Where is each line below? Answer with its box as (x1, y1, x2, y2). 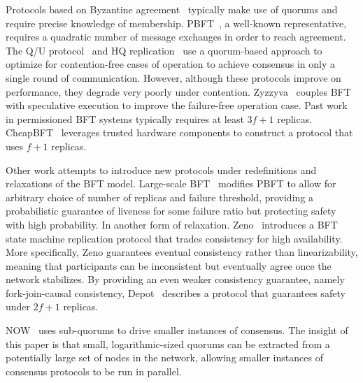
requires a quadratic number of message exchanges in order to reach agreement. (6, 29, 346, 44)
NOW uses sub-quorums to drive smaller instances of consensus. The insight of (6, 323, 348, 338)
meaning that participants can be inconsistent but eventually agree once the (6, 258, 332, 273)
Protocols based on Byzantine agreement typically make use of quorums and (6, 2, 338, 16)
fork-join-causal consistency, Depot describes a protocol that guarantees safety (6, 285, 346, 300)
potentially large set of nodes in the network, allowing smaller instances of (6, 350, 323, 365)
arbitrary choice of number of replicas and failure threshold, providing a (6, 189, 313, 204)
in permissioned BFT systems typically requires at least (6, 111, 244, 126)
